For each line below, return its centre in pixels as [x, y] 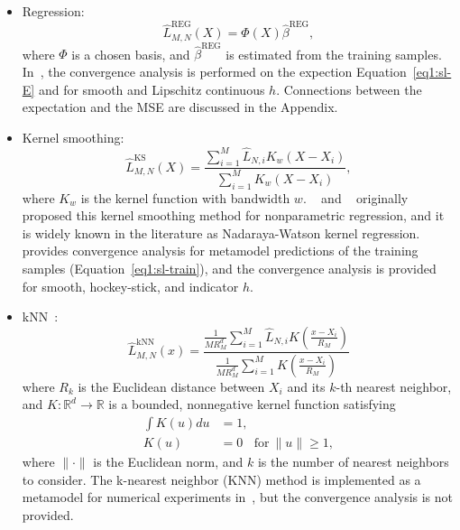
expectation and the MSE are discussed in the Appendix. [180, 107]
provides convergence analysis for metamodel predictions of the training [220, 251]
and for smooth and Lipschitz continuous [152, 89]
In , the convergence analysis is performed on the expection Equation [214, 72]
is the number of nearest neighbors [353, 461]
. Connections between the [349, 89]
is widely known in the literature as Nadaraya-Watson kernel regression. [221, 232]
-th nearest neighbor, [394, 386]
